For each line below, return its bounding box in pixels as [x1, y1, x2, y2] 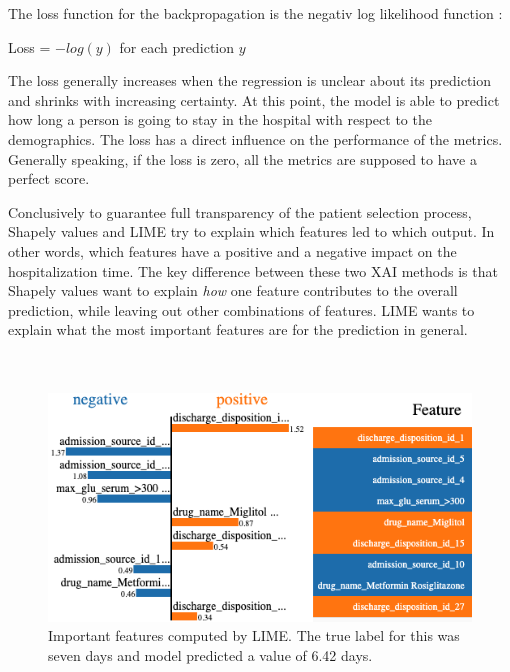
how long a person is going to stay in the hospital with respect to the [8, 109, 432, 130]
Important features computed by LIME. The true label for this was [48, 625, 460, 646]
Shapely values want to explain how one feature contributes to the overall [8, 280, 458, 301]
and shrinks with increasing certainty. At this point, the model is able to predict [8, 89, 500, 110]
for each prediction [119, 36, 235, 57]
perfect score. [8, 168, 90, 189]
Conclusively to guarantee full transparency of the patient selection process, [8, 201, 472, 222]
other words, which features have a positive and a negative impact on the [8, 240, 457, 261]
